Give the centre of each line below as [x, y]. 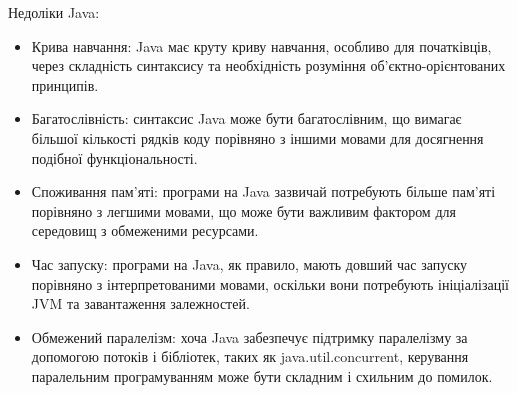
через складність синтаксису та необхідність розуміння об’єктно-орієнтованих [268, 65]
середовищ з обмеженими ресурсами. [145, 230]
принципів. [65, 84]
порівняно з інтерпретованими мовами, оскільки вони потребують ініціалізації [270, 283]
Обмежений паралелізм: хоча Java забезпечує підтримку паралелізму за [249, 336]
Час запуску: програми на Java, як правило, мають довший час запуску [249, 263]
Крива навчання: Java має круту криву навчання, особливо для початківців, [261, 45]
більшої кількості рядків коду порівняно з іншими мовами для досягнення [257, 137]
